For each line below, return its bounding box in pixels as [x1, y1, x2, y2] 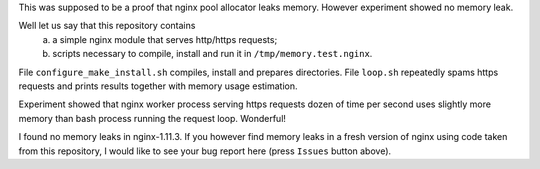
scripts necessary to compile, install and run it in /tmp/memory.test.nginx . [52, 48, 373, 60]
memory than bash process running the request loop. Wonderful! [18, 112, 287, 124]
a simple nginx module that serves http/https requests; [52, 33, 278, 45]
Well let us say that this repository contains [18, 20, 196, 32]
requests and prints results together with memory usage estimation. [18, 80, 299, 92]
